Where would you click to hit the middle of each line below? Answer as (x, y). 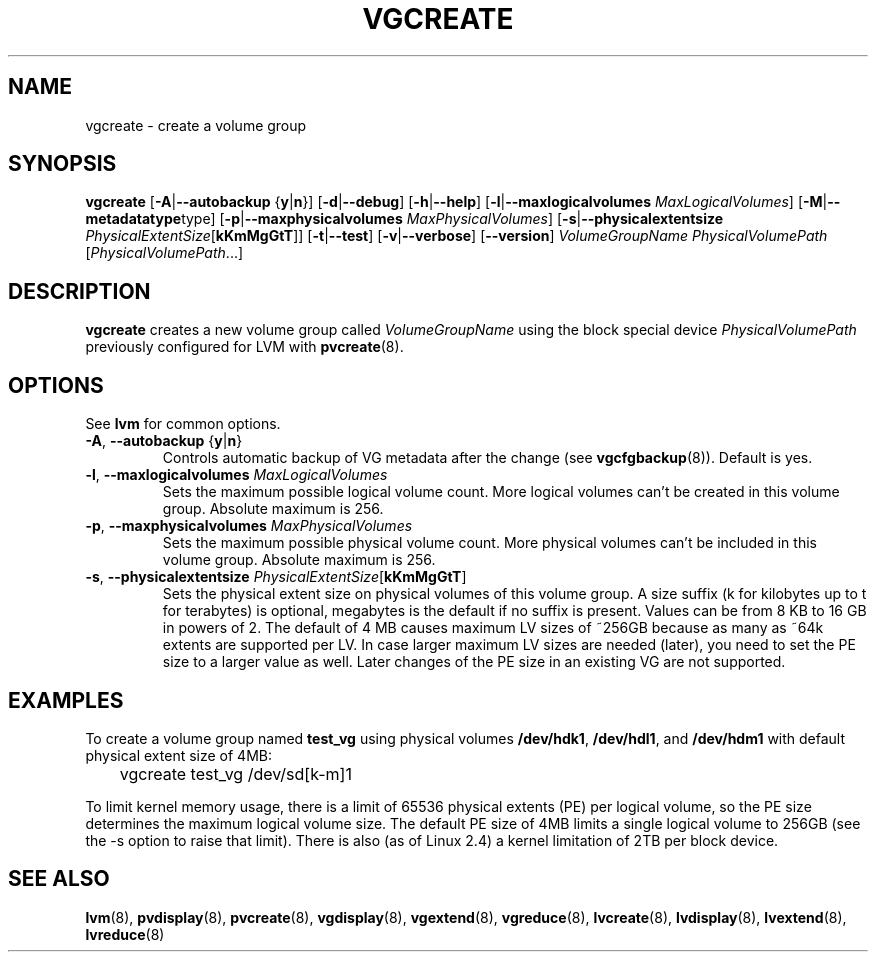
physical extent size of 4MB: (178, 755)
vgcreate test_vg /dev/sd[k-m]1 (235, 773)
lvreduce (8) (125, 934)
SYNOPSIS (62, 164)
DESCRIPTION (79, 291)
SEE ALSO (59, 879)
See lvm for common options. (183, 424)
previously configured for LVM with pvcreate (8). (244, 347)
